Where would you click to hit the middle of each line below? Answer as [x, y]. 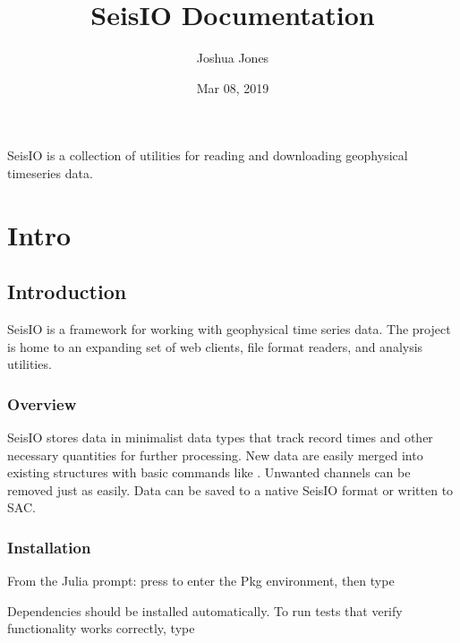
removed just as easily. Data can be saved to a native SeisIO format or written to [230, 489]
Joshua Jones [233, 58]
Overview [42, 403]
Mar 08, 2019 [233, 87]
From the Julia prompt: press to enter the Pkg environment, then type [201, 581]
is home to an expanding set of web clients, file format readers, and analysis [215, 346]
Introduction [67, 291]
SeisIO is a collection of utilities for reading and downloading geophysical [208, 155]
